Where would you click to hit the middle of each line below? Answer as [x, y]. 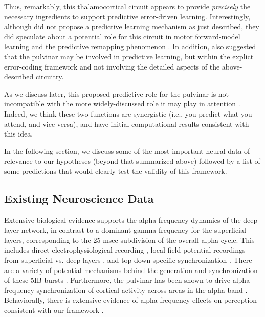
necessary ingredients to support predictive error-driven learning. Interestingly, [127, 16]
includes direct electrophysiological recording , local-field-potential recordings [125, 250]
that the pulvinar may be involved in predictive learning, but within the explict [129, 56]
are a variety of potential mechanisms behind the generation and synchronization [131, 270]
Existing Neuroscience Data [79, 198]
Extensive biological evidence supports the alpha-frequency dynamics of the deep [131, 220]
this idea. [19, 134]
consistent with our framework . [54, 310]
